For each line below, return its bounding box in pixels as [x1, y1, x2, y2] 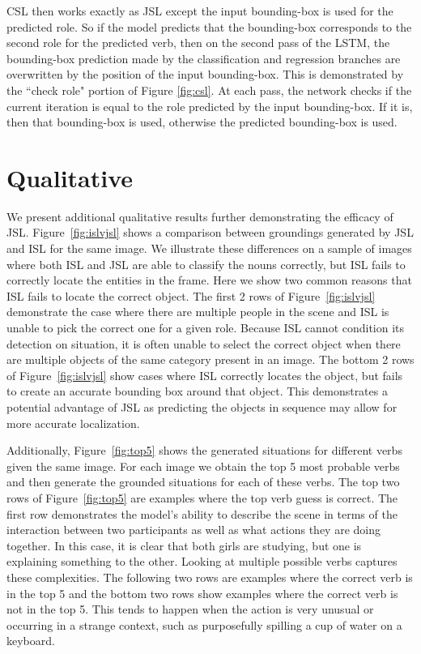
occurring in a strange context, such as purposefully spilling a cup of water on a [6, 616, 402, 633]
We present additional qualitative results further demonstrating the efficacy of [6, 207, 393, 224]
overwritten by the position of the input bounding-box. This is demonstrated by [6, 66, 404, 83]
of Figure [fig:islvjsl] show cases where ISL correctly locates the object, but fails [6, 366, 403, 383]
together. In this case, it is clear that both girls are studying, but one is [6, 536, 362, 554]
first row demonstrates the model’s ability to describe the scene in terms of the [6, 505, 398, 522]
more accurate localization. [6, 414, 140, 431]
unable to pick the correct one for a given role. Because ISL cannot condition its [6, 319, 405, 336]
